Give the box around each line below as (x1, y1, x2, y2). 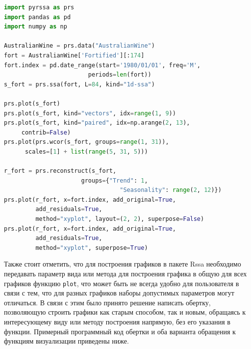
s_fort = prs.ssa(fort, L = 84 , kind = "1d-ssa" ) (4, 81, 155, 88)
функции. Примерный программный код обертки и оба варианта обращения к (4, 326, 236, 336)
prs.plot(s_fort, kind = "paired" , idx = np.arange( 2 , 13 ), (4, 119, 190, 127)
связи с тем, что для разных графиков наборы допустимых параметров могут (4, 288, 234, 298)
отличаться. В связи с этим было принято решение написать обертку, (4, 297, 211, 307)
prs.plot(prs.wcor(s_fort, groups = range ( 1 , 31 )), (4, 138, 169, 146)
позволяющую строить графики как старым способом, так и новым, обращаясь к (4, 307, 246, 317)
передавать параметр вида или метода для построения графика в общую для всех (4, 268, 247, 279)
